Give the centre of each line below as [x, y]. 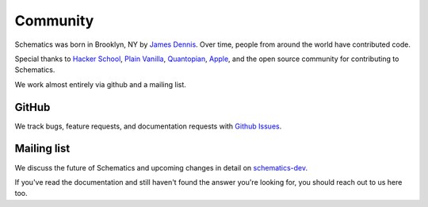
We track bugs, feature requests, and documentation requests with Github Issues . [148, 126]
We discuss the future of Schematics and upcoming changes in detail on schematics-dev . [161, 167]
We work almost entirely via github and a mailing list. [100, 84]
